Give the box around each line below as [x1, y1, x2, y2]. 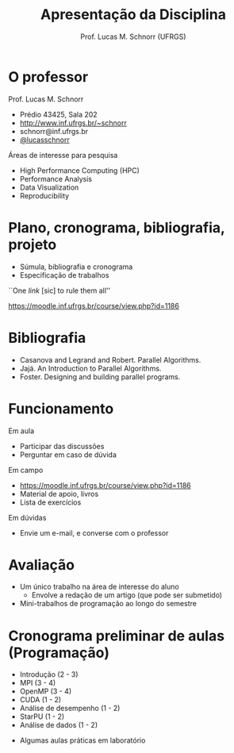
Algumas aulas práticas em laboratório [19, 736, 146, 745]
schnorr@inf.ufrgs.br [19, 126, 89, 136]
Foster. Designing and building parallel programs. [19, 371, 181, 382]
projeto [8, 236, 57, 253]
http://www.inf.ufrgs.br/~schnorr [19, 117, 127, 128]
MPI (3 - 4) [19, 678, 56, 688]
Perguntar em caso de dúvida [19, 450, 117, 459]
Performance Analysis [19, 174, 93, 183]
